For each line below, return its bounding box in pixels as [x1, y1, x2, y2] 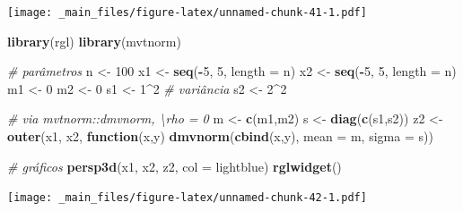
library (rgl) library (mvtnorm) [7, 31, 181, 50]
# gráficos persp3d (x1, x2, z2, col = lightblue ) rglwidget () [7, 156, 342, 175]
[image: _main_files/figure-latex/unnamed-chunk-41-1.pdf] [7, 6, 367, 19]
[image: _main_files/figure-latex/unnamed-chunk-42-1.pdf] [7, 191, 367, 205]
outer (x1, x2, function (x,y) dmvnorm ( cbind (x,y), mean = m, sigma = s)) [7, 127, 433, 146]
